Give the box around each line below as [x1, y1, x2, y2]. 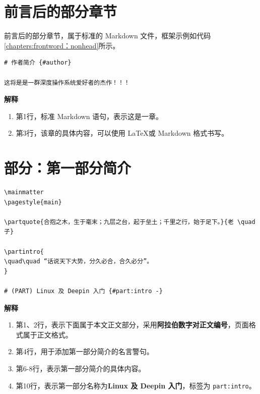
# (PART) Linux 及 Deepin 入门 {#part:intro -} [4, 287, 163, 295]
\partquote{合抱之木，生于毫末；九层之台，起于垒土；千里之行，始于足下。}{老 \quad [4, 218, 255, 226]
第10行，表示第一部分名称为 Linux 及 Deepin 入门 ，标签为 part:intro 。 [16, 380, 256, 390]
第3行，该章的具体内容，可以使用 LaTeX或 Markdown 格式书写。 [16, 128, 229, 138]
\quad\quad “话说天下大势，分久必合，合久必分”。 [4, 258, 153, 265]
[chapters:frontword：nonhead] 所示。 [4, 40, 120, 50]
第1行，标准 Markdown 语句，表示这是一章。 [16, 110, 163, 121]
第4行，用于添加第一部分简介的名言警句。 [16, 346, 154, 357]
